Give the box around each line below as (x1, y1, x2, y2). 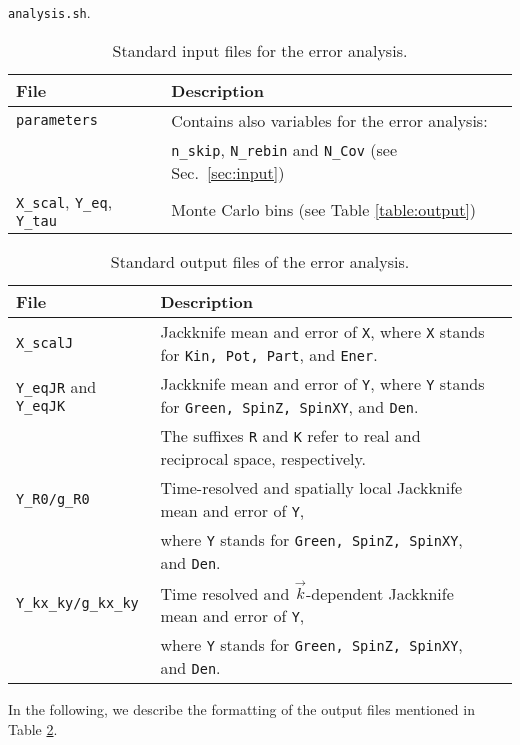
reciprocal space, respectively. (160, 446, 367, 470)
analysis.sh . (8, 2, 91, 22)
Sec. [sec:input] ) (171, 160, 285, 184)
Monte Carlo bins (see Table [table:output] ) (171, 197, 477, 221)
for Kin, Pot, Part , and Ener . (160, 342, 378, 366)
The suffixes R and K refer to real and (160, 423, 421, 447)
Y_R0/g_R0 (16, 490, 90, 507)
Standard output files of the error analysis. (110, 249, 410, 273)
